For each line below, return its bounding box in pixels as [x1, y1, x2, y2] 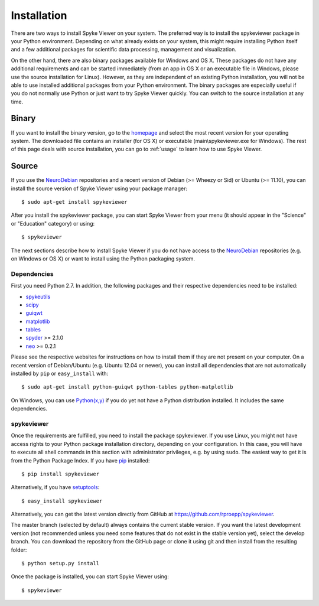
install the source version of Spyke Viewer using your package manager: [11, 185, 188, 192]
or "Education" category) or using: [11, 220, 95, 227]
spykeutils [25, 293, 51, 300]
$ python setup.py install [21, 560, 100, 567]
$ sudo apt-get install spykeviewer [21, 198, 128, 206]
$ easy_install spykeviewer [21, 497, 103, 504]
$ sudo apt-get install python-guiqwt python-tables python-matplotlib [21, 384, 233, 390]
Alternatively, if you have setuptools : [11, 484, 100, 491]
